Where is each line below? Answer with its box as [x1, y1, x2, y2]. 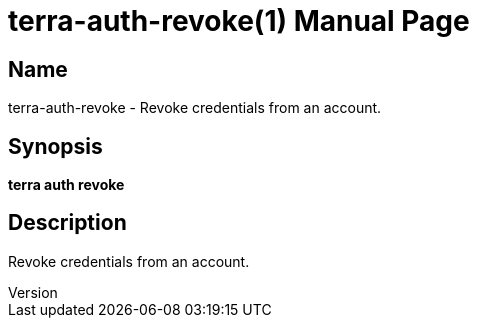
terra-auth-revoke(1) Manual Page [8, 4, 470, 38]
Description [8, 210, 127, 236]
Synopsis [8, 133, 103, 159]
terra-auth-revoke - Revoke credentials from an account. [8, 99, 382, 117]
